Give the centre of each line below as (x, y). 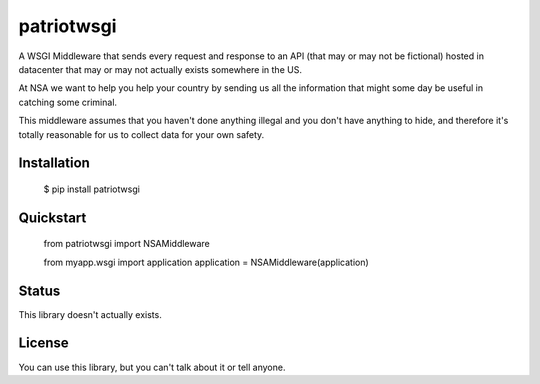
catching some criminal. (68, 102)
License (43, 343)
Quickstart (52, 217)
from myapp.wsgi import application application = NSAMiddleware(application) (206, 262)
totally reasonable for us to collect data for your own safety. (141, 134)
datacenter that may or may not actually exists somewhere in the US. (160, 69)
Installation (54, 163)
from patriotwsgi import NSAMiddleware (126, 244)
